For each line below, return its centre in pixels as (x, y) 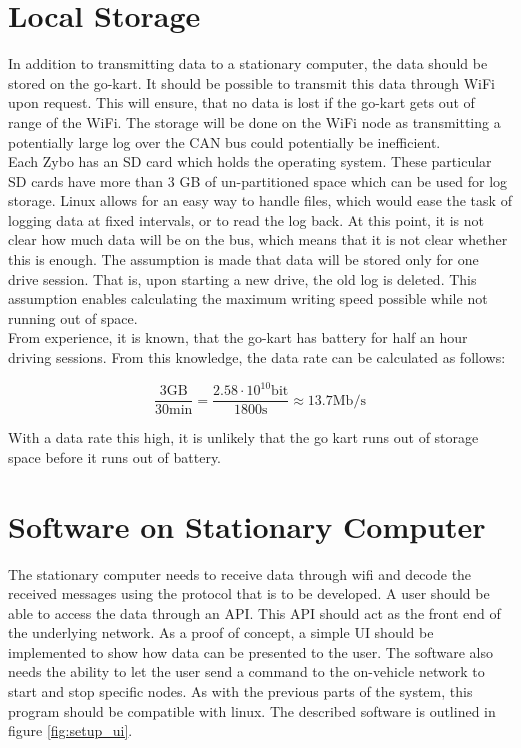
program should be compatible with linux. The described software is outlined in (252, 710)
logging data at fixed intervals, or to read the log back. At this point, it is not (246, 219)
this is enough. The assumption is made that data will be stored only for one (243, 259)
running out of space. (73, 317)
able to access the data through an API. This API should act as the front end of (254, 612)
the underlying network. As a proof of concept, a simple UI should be (221, 632)
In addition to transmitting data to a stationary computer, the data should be (248, 63)
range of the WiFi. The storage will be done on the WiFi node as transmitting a (254, 121)
